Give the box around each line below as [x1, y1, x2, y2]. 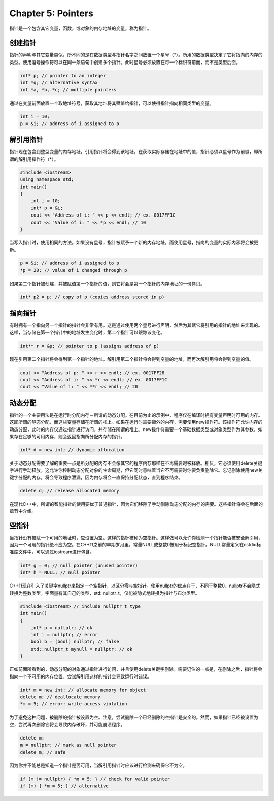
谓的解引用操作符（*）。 [9, 156, 59, 162]
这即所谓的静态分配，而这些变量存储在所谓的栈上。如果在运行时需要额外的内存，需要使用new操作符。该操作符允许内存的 [9, 419, 263, 425]
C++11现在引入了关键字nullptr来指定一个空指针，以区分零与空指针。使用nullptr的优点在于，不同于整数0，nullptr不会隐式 [9, 582, 261, 589]
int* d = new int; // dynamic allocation [20, 447, 125, 452]
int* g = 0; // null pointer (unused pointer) [20, 562, 138, 568]
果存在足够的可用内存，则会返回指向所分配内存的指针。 [9, 433, 125, 439]
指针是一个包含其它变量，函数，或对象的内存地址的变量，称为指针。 [9, 25, 152, 32]
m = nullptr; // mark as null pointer [20, 742, 117, 748]
